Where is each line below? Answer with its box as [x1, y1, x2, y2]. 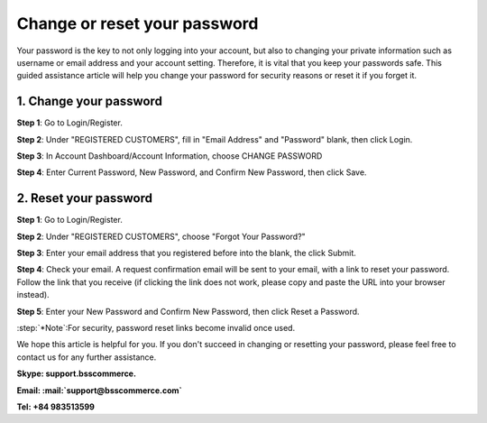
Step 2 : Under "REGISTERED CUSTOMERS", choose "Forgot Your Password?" [16, 231, 306, 242]
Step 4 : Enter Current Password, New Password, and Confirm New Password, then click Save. [16, 167, 367, 178]
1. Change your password [16, 94, 162, 109]
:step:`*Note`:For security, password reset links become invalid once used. [16, 323, 296, 334]
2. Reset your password [16, 190, 153, 207]
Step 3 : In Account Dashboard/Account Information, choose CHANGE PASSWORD [16, 151, 323, 161]
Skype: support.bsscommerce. [16, 368, 137, 379]
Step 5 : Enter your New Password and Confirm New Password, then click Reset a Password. [16, 306, 360, 317]
